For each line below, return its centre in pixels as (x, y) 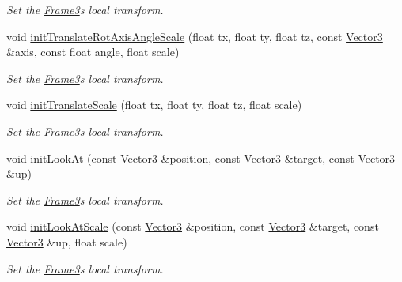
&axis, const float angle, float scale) (93, 52)
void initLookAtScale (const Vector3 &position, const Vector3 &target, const (193, 226)
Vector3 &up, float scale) (67, 241)
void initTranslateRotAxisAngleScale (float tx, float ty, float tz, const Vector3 (195, 36)
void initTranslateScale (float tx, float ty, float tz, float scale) (154, 105)
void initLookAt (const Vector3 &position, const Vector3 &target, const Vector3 (201, 158)
